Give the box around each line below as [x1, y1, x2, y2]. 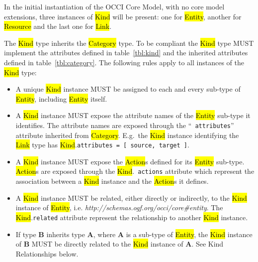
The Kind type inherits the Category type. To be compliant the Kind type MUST [4, 37, 254, 48]
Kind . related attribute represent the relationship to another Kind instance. [15, 212, 248, 222]
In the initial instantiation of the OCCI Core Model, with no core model [4, 1, 225, 11]
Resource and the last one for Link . [4, 21, 112, 31]
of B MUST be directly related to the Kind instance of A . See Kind [15, 239, 224, 249]
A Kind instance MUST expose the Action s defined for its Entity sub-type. [15, 156, 245, 166]
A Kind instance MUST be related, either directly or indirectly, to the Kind [15, 192, 247, 203]
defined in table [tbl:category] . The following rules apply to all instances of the [4, 57, 244, 67]
